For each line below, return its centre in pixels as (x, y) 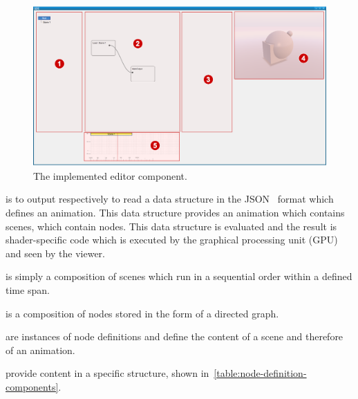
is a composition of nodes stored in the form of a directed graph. (142, 313)
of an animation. (40, 350)
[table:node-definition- (260, 373)
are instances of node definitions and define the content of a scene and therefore (175, 336)
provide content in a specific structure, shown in (107, 373)
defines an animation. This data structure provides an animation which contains (175, 213)
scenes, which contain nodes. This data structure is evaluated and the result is (171, 226)
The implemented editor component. (110, 175)
